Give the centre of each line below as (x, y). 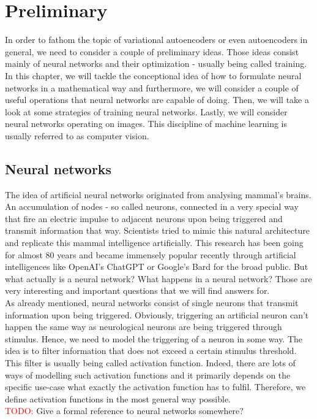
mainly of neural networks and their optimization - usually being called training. (156, 63)
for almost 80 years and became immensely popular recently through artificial (151, 254)
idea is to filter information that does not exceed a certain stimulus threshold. (151, 351)
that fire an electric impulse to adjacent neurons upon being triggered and (144, 218)
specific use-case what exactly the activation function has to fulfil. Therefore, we (155, 387)
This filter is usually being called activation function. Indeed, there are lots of (150, 362)
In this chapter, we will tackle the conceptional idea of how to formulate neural (153, 75)
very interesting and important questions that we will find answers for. (137, 290)
